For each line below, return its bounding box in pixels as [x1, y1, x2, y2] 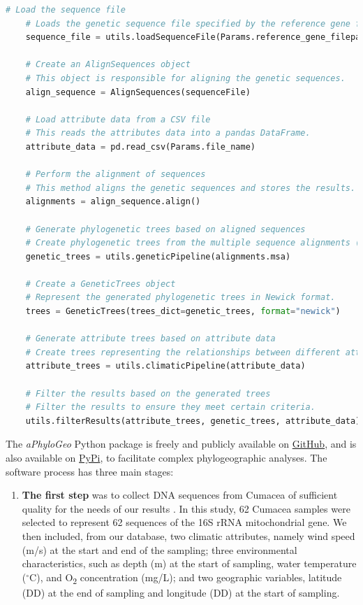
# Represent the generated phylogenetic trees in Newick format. [25, 292, 336, 303]
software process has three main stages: [6, 464, 174, 478]
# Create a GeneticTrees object [25, 278, 176, 289]
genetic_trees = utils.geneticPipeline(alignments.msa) [25, 251, 291, 262]
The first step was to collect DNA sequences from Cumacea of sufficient [22, 487, 338, 502]
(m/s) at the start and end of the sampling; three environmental [22, 542, 297, 557]
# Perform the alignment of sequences [25, 169, 206, 180]
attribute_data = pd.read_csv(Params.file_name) [25, 141, 255, 152]
